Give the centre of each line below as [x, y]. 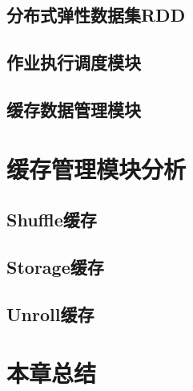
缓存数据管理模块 [74, 109]
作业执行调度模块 [74, 62]
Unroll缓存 [50, 314]
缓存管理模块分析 [96, 168]
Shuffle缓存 [52, 220]
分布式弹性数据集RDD [96, 15]
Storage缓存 [55, 266]
